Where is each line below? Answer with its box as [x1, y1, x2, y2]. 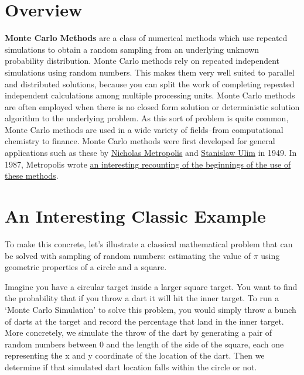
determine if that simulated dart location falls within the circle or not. [5, 360, 257, 373]
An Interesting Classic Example [5, 204, 266, 228]
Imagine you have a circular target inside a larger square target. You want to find [5, 280, 298, 292]
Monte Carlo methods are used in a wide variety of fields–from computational [5, 123, 283, 135]
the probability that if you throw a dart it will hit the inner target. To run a [5, 292, 279, 304]
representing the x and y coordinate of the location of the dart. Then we [5, 349, 265, 362]
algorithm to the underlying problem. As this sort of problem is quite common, [5, 112, 289, 124]
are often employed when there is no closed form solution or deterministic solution [5, 100, 300, 112]
